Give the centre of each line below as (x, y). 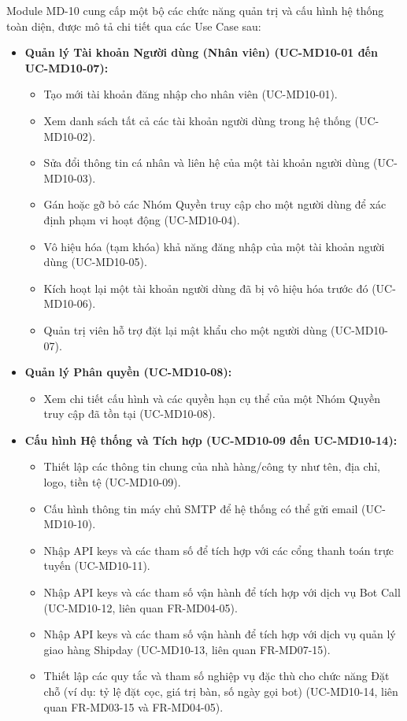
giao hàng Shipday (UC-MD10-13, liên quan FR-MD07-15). (187, 649)
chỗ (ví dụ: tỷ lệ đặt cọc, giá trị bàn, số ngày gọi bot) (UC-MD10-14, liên (221, 691)
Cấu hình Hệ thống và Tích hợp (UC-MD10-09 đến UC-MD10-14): (211, 440)
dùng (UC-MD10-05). (95, 262)
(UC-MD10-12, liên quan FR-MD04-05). (141, 607)
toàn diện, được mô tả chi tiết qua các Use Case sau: (134, 26)
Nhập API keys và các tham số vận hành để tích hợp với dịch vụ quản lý (220, 634)
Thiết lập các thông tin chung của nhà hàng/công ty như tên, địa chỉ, (212, 466)
